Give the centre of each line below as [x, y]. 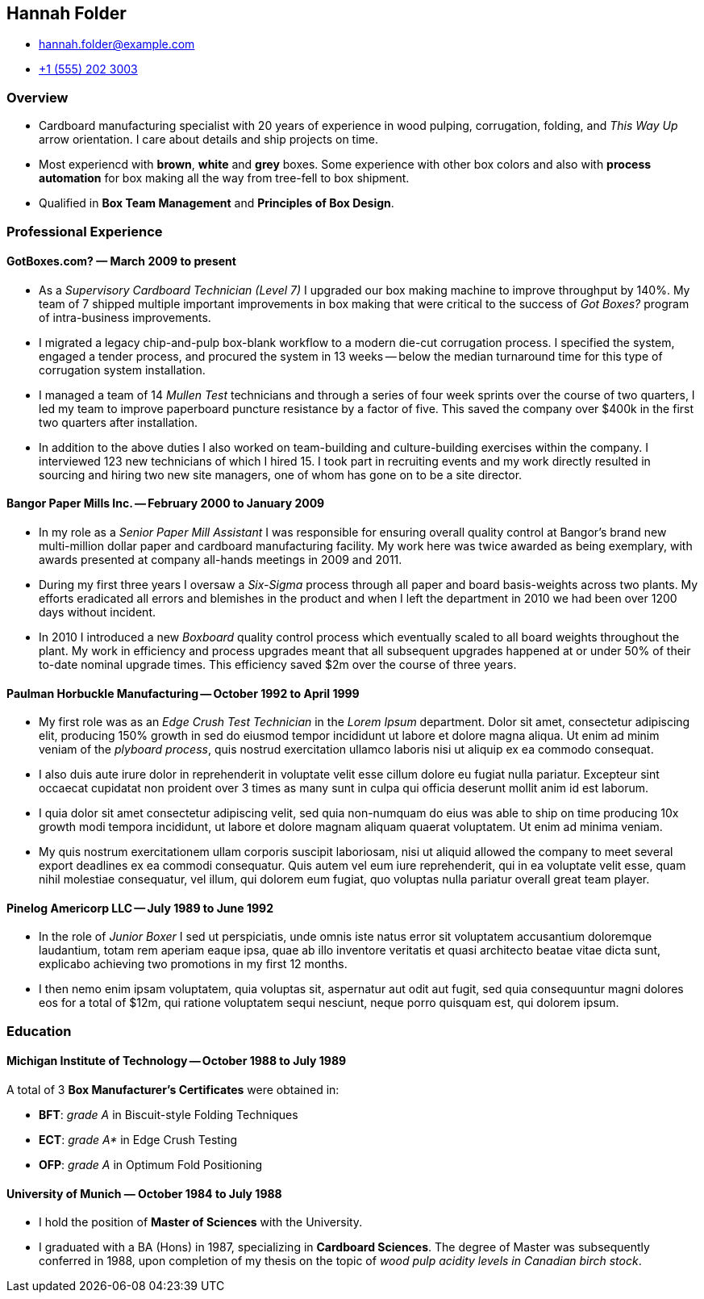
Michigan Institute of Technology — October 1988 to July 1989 [177, 1061]
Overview [37, 97]
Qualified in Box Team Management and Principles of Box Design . [217, 203]
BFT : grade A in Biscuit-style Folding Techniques [169, 1115]
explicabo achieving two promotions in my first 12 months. [193, 964]
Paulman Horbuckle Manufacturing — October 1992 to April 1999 [183, 693]
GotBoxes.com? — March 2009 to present [121, 261]
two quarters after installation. [118, 422]
